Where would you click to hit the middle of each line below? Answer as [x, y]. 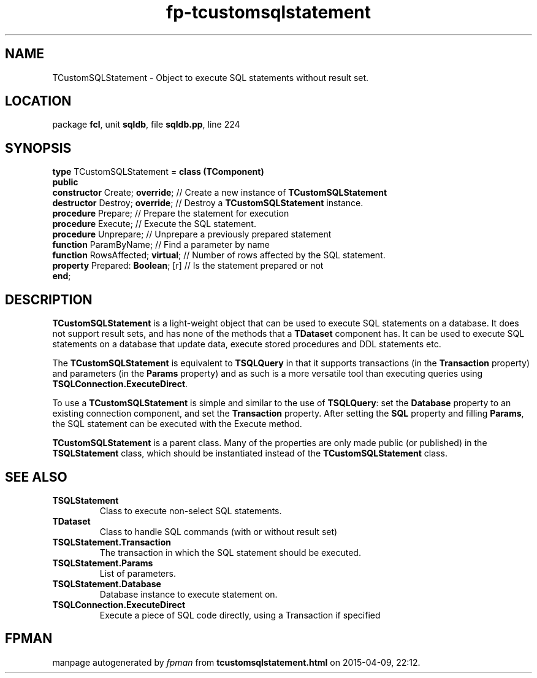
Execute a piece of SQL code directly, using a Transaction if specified [240, 615]
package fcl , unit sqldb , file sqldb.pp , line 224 [146, 125]
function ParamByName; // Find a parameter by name [161, 245]
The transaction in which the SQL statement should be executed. [230, 552]
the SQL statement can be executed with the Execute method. [177, 424]
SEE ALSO [36, 477]
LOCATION [38, 101]
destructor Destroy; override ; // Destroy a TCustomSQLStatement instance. [208, 203]
